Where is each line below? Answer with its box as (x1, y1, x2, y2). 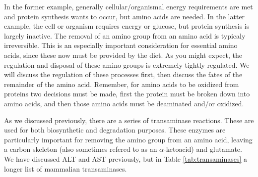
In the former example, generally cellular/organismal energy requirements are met (4, 1, 253, 11)
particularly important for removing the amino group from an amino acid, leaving (4, 134, 253, 144)
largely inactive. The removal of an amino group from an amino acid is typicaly (4, 30, 246, 41)
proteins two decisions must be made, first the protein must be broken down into (4, 88, 250, 99)
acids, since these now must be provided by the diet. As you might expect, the (4, 49, 242, 60)
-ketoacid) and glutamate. (164, 144, 242, 154)
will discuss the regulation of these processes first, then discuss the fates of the (4, 69, 243, 80)
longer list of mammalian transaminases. (4, 163, 127, 174)
